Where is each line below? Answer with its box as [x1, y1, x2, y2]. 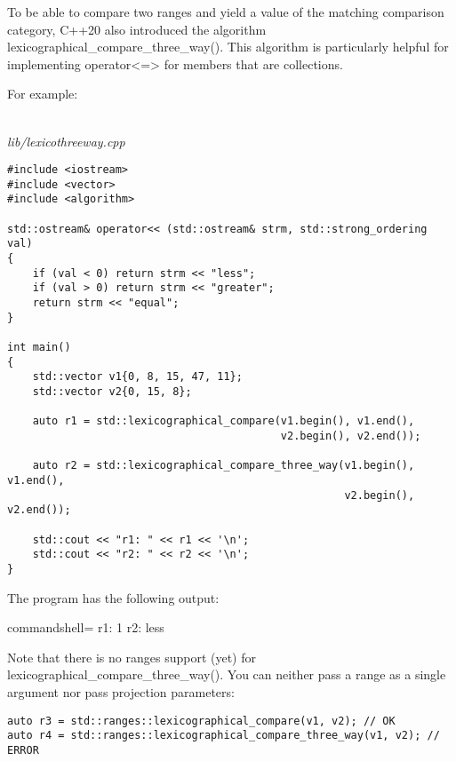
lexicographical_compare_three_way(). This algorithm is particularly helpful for [7, 37, 449, 56]
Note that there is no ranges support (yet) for [7, 647, 256, 666]
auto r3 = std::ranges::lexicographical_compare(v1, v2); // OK [7, 714, 396, 727]
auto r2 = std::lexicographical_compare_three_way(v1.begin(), [32, 459, 415, 472]
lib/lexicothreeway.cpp [7, 131, 125, 150]
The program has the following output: [7, 588, 220, 606]
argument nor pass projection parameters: [7, 682, 235, 701]
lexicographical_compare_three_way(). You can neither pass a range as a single [7, 665, 446, 684]
